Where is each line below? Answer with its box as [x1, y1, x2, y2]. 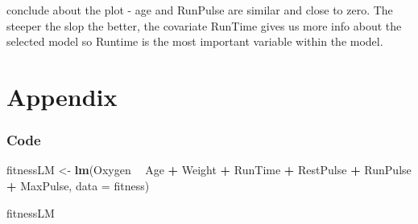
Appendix [6, 79, 118, 112]
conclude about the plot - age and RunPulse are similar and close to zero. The [6, 2, 393, 18]
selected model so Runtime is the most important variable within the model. [6, 33, 383, 50]
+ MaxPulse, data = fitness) [6, 177, 150, 193]
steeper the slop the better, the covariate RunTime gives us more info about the [6, 17, 402, 34]
